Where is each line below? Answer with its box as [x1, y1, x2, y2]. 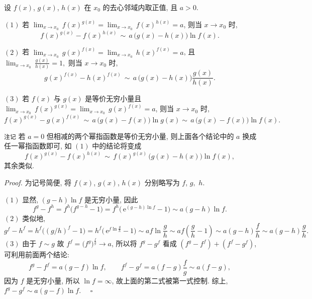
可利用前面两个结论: [4, 249, 69, 260]
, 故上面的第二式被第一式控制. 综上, [112, 275, 228, 285]
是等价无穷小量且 [85, 93, 142, 104]
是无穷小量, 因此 [84, 194, 138, 204]
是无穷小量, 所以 [26, 275, 80, 285]
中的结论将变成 [92, 140, 142, 151]
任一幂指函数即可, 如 [4, 140, 72, 151]
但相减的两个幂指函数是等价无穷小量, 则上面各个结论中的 [46, 130, 234, 141]
